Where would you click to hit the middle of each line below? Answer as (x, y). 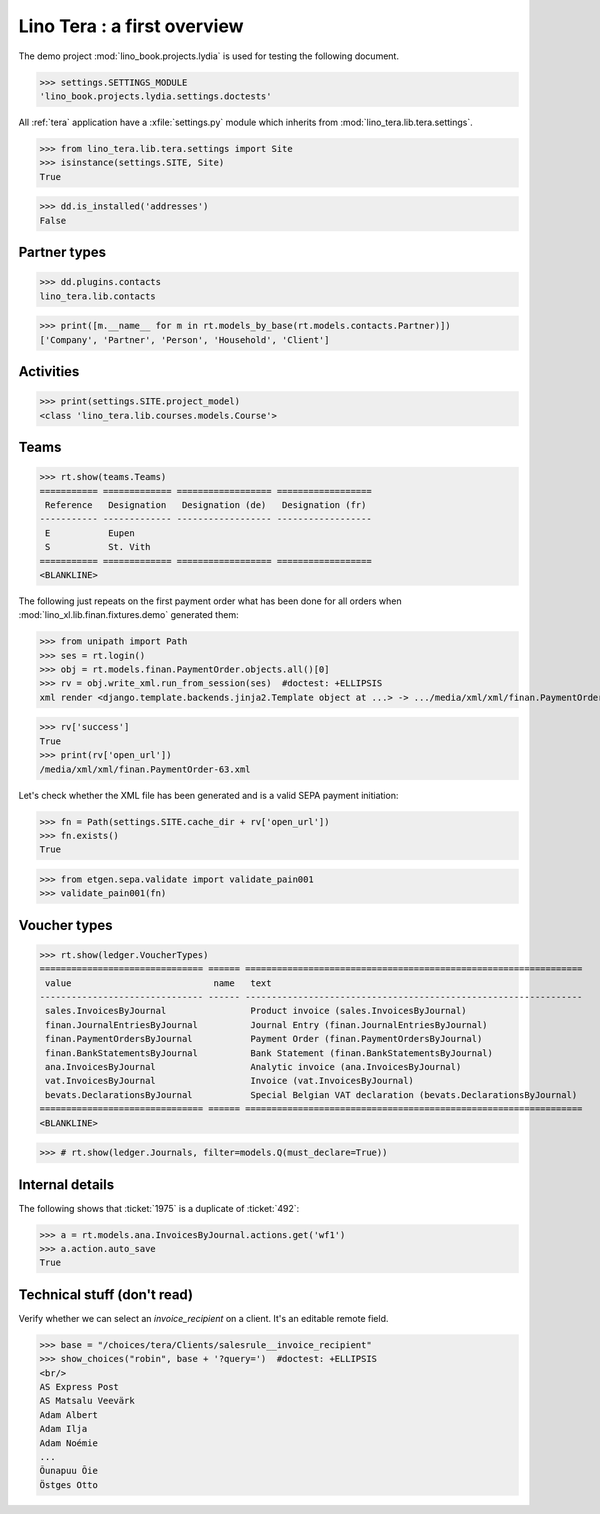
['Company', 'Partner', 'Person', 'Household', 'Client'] (184, 339)
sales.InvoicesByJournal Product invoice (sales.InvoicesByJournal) (256, 1011)
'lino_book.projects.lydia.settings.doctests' (155, 96)
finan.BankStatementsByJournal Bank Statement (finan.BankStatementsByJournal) (269, 1053)
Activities (49, 371)
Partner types (62, 252)
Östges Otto (69, 1484)
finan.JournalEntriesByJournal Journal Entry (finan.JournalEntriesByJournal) (267, 1024)
